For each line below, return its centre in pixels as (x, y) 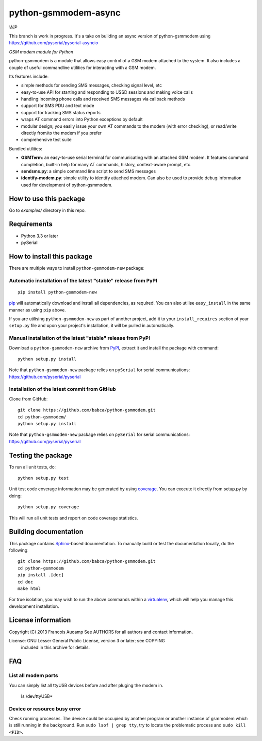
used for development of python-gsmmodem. (67, 185)
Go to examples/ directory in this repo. (47, 210)
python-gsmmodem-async (65, 13)
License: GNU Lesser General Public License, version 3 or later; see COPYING (87, 640)
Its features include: (29, 76)
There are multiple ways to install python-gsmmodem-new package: (77, 268)
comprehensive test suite (46, 140)
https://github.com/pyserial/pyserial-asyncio (54, 43)
